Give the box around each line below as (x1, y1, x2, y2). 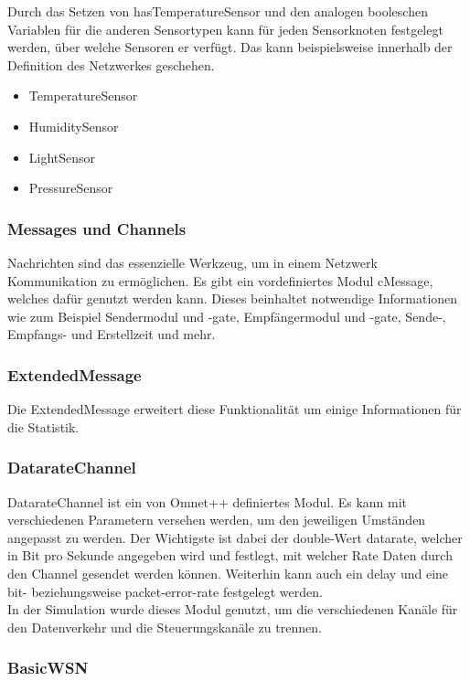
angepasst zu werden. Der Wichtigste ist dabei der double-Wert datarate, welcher (7, 527, 463, 547)
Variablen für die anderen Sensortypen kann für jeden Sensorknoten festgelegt (7, 19, 443, 38)
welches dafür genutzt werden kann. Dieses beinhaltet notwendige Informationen (7, 289, 458, 308)
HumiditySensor (28, 116, 119, 135)
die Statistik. (7, 417, 80, 436)
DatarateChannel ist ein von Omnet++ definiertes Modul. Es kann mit (7, 492, 408, 511)
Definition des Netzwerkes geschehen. (7, 55, 215, 74)
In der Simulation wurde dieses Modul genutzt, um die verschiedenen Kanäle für (7, 600, 458, 619)
